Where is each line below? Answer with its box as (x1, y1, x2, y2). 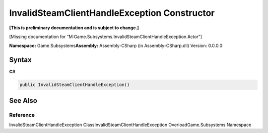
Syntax (9, 56, 32, 64)
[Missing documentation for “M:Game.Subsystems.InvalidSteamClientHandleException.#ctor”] (9, 34, 202, 40)
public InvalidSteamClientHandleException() (19, 82, 130, 88)
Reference (9, 111, 35, 118)
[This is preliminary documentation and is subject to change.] (9, 25, 139, 31)
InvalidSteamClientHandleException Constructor (9, 7, 215, 18)
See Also (9, 96, 37, 105)
